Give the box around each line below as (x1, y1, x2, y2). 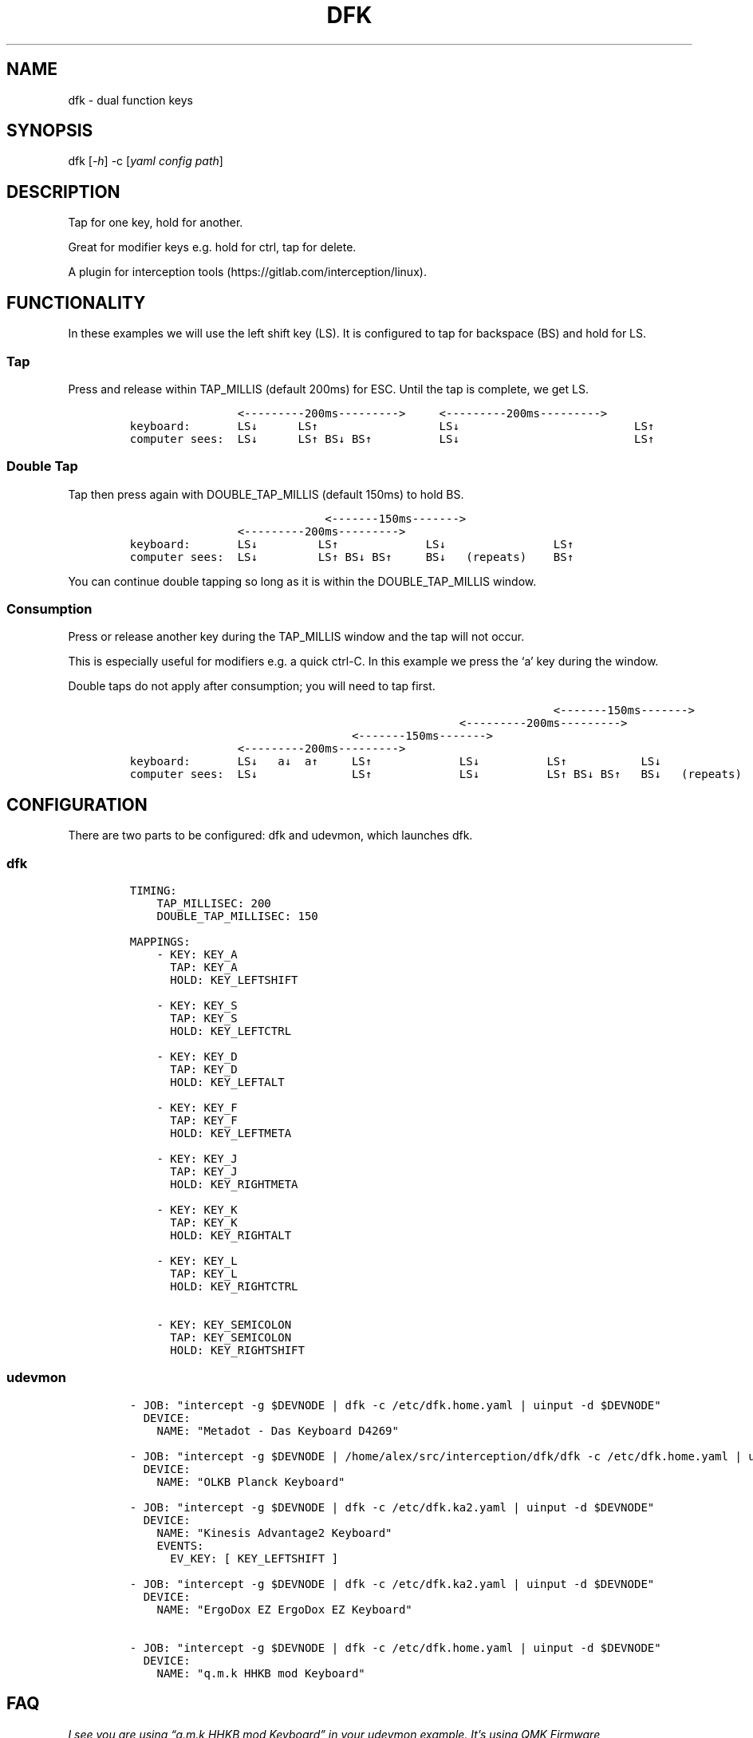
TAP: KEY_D (170, 1062, 238, 1076)
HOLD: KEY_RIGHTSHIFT (170, 1343, 305, 1357)
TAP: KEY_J (170, 1164, 238, 1178)
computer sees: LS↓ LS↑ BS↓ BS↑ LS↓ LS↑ (129, 432, 655, 445)
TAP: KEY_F (170, 1113, 238, 1127)
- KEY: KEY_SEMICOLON (156, 1317, 292, 1331)
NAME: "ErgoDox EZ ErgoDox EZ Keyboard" (156, 1602, 412, 1616)
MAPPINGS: (129, 934, 191, 948)
